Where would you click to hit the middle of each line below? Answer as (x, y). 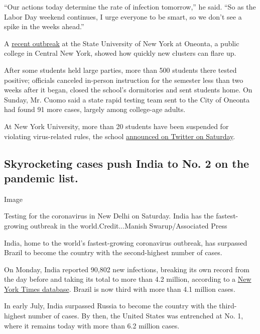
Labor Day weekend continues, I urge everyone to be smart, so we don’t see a (123, 16)
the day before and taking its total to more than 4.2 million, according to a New (128, 279)
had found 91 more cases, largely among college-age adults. (95, 109)
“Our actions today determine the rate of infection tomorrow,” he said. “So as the (130, 7)
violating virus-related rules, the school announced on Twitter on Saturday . (120, 136)
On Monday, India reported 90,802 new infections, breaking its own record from (127, 269)
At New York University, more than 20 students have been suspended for (116, 126)
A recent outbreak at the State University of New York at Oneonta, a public (122, 43)
